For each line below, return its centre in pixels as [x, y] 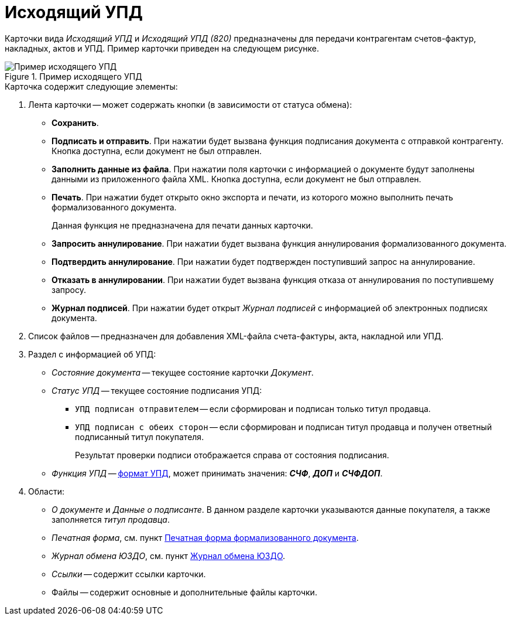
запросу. [69, 289]
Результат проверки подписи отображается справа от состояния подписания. [232, 455]
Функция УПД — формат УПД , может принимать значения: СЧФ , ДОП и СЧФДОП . [217, 473]
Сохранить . [75, 122]
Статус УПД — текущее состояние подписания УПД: [157, 390]
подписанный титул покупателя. [140, 437]
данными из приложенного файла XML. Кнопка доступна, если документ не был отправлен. [236, 179]
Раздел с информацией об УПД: [92, 354]
